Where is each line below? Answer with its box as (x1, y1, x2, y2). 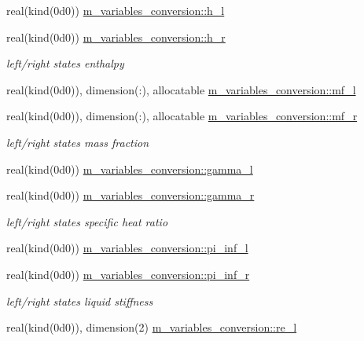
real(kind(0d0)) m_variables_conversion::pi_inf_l (6, 240, 248, 256)
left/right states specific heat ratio (6, 213, 168, 229)
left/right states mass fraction (6, 134, 149, 150)
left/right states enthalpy (6, 55, 124, 71)
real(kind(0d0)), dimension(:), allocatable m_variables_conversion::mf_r (6, 108, 358, 124)
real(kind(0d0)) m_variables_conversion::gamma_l (6, 160, 253, 177)
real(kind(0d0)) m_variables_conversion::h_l (6, 2, 225, 18)
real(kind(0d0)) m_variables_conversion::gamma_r (6, 187, 255, 203)
